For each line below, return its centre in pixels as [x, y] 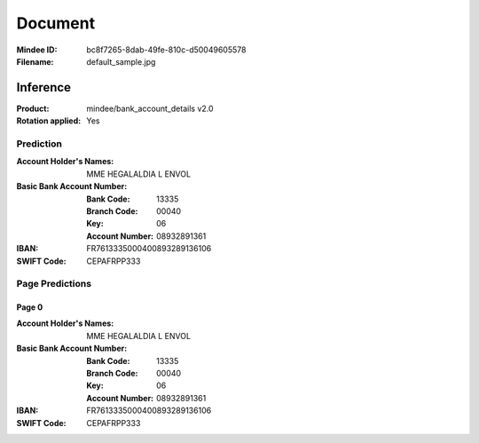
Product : [33, 108]
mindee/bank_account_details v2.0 [150, 108]
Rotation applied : [49, 121]
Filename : [35, 61]
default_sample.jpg [121, 61]
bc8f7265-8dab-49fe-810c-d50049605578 [166, 50]
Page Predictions [54, 284]
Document [56, 23]
